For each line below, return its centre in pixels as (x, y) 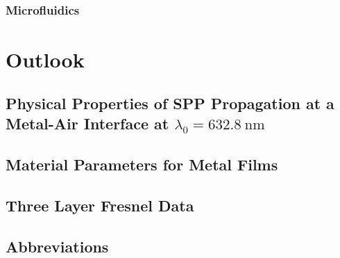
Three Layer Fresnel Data (100, 205)
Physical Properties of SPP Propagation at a (170, 103)
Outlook (45, 59)
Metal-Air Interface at (87, 123)
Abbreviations (57, 246)
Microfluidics (43, 10)
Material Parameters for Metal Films (142, 164)
